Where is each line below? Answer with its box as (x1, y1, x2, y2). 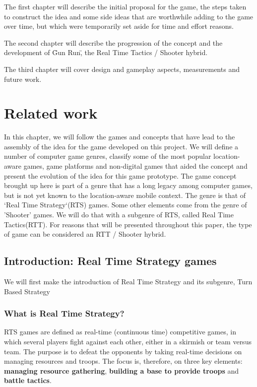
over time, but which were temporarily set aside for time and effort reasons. (4, 21, 234, 31)
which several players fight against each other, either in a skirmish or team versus (4, 336, 252, 347)
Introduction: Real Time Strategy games (4, 253, 217, 268)
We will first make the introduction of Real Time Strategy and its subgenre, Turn (4, 276, 253, 287)
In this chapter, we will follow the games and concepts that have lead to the (4, 131, 235, 142)
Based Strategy (4, 286, 50, 296)
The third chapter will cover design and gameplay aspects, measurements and (4, 64, 240, 74)
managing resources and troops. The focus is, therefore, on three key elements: (4, 356, 243, 366)
